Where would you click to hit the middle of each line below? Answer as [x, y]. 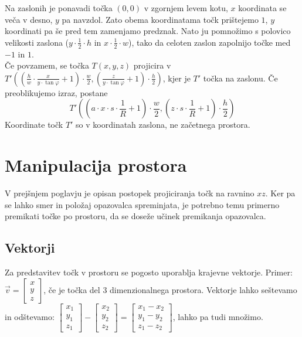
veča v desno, [29, 19]
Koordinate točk [34, 125]
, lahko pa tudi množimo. [218, 316]
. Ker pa [280, 193]
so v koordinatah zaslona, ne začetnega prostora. [163, 125]
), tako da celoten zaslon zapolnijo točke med [210, 42]
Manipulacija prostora [96, 165]
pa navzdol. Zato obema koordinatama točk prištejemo [160, 19]
